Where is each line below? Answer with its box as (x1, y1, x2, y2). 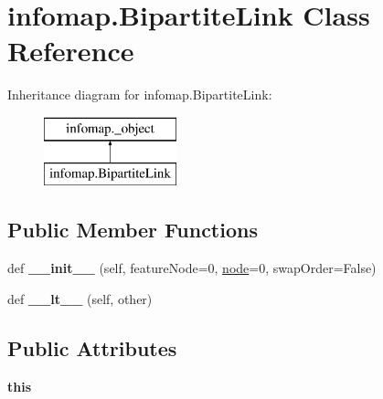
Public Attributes (7, 333, 177, 362)
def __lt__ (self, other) (7, 289, 153, 308)
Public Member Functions (7, 215, 258, 244)
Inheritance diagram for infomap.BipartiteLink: (7, 85, 272, 104)
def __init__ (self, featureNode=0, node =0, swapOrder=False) (7, 258, 377, 278)
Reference (7, 32, 134, 69)
